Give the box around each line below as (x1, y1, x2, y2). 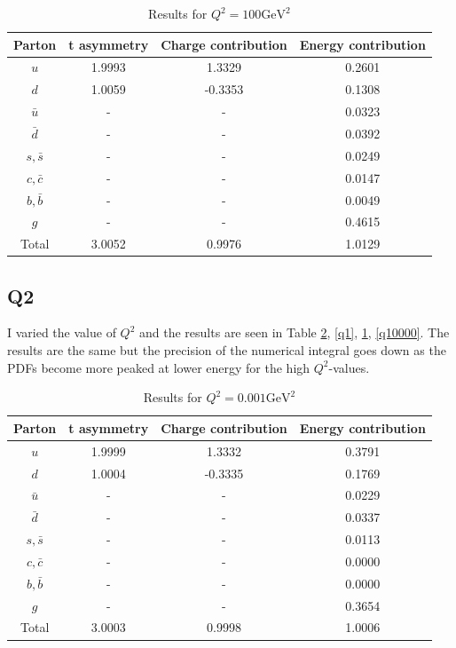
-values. (328, 358, 370, 376)
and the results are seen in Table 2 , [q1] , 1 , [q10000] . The (139, 323, 450, 342)
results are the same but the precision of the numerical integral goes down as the (7, 341, 446, 360)
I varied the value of (7, 323, 116, 342)
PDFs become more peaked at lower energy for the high (7, 358, 311, 376)
